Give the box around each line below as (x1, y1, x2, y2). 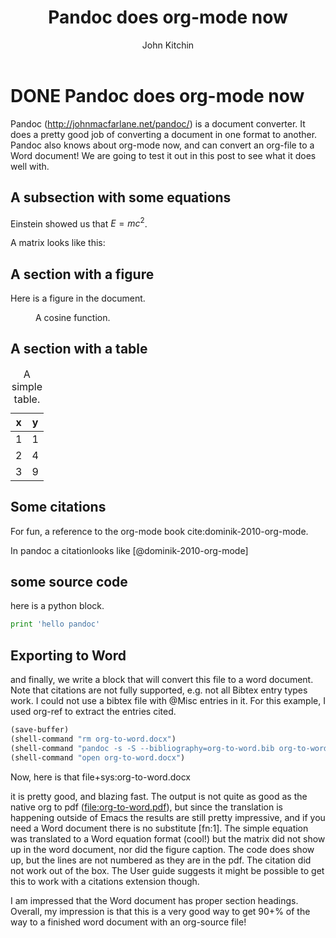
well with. (10, 160, 50, 172)
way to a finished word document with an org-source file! (10, 916, 247, 928)
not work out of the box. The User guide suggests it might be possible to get (10, 864, 325, 876)
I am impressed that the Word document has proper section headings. (10, 894, 299, 906)
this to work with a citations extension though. (10, 875, 200, 887)
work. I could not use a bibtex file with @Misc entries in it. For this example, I (10, 695, 326, 707)
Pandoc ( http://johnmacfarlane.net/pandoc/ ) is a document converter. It (10, 117, 306, 130)
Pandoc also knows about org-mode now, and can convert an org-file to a (10, 139, 315, 151)
